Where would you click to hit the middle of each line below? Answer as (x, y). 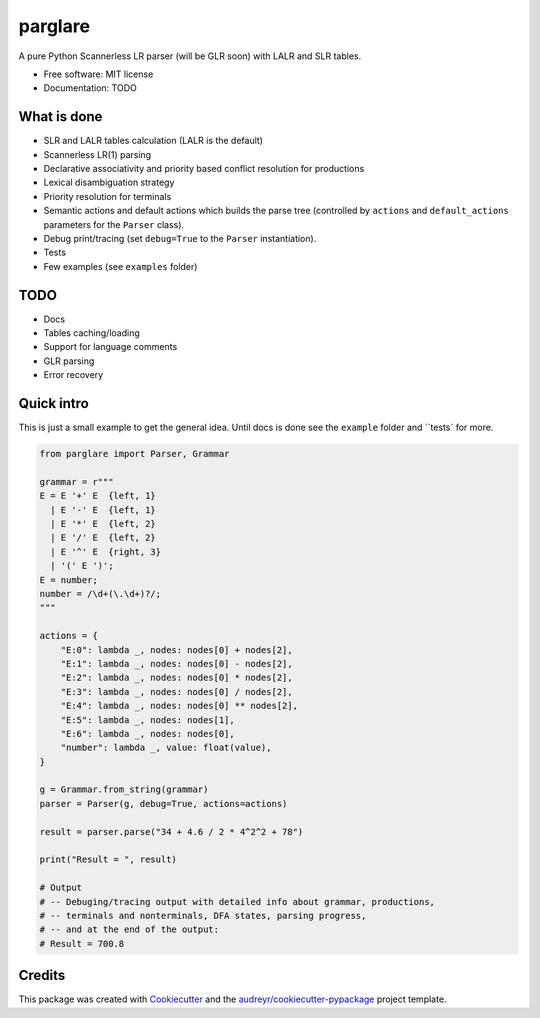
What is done (60, 116)
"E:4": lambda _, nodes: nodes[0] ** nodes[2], (179, 706)
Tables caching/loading (91, 333)
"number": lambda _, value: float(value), (166, 748)
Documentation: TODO (90, 88)
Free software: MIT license (98, 74)
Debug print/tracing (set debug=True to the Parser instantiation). (180, 238)
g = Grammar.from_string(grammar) (124, 789)
